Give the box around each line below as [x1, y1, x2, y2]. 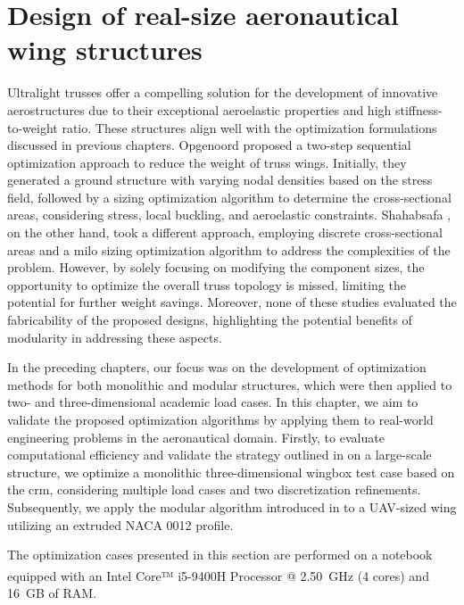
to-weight [7, 118, 58, 137]
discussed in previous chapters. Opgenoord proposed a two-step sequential [7, 136, 411, 154]
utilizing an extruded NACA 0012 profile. [7, 515, 234, 534]
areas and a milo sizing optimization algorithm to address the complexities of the [7, 240, 451, 259]
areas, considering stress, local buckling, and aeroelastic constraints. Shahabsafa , [7, 205, 452, 224]
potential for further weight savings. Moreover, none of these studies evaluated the [7, 293, 457, 311]
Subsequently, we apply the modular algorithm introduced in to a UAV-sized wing [7, 497, 457, 516]
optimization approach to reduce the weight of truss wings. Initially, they [7, 153, 407, 171]
